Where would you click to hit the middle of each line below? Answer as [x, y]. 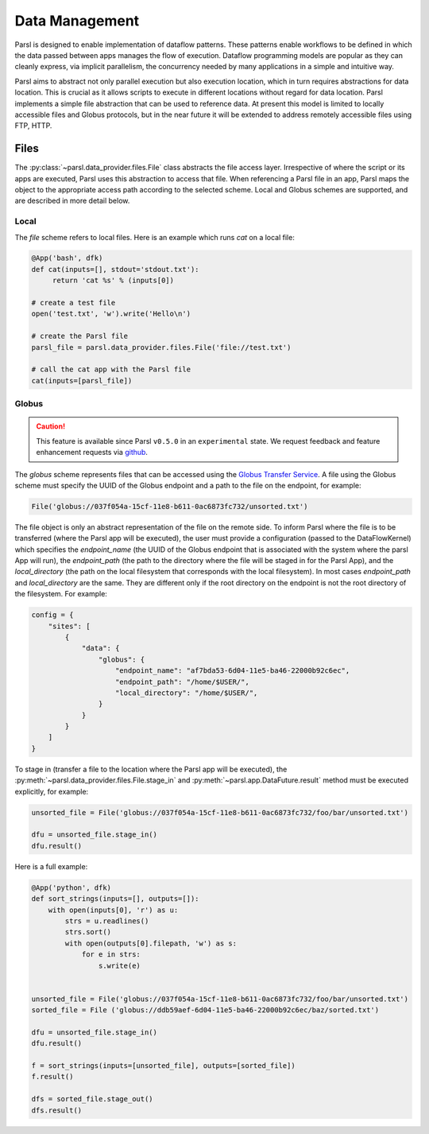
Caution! [51, 426]
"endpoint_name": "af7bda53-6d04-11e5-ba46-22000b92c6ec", [233, 671]
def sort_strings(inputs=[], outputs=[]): [115, 899]
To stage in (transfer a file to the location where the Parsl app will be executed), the [151, 769]
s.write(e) [119, 965]
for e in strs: [111, 955]
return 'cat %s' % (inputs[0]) [113, 281]
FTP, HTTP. [33, 126]
